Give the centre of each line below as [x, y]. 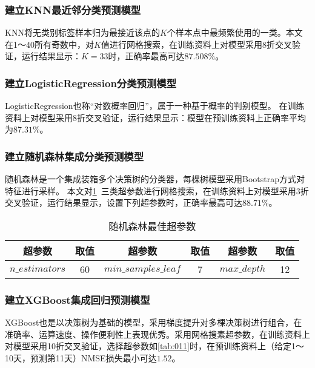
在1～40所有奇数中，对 [49, 44]
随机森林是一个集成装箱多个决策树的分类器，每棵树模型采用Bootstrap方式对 [155, 179]
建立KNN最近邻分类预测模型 [73, 9]
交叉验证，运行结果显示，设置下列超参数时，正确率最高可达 [124, 202]
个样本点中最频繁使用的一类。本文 [235, 32]
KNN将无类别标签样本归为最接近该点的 [82, 32]
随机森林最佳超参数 [152, 226]
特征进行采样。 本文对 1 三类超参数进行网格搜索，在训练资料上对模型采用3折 [157, 190]
